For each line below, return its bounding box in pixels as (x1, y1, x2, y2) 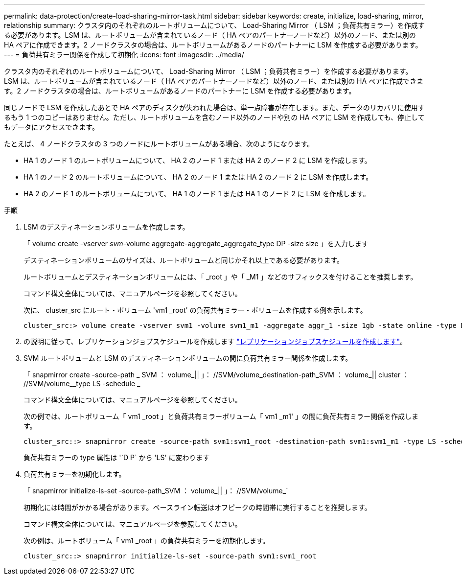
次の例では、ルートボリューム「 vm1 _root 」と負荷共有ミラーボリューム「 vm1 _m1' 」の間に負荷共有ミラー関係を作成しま (23, 412, 419, 420)
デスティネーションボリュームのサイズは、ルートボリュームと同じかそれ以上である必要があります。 (23, 256, 344, 264)
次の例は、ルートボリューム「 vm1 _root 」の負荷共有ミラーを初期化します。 (23, 536, 270, 545)
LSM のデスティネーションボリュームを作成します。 (23, 223, 189, 231)
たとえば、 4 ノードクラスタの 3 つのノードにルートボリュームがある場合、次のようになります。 (4, 139, 314, 148)
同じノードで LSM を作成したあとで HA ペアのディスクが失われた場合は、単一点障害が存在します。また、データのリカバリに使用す (4, 103, 425, 112)
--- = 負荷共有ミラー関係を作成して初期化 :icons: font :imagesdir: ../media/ (4, 50, 244, 59)
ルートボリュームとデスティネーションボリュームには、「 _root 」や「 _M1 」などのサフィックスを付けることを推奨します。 (23, 273, 417, 281)
